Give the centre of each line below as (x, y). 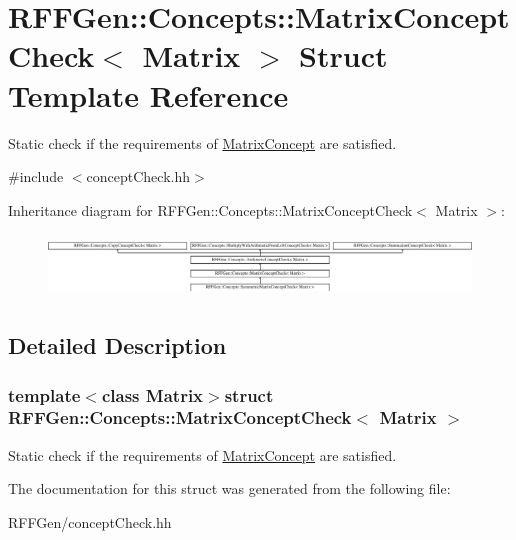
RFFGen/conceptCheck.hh (90, 521)
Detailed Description (117, 345)
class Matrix (152, 394)
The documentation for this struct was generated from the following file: (229, 488)
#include (36, 176)
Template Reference (148, 94)
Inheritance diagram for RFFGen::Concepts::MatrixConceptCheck (210, 209)
